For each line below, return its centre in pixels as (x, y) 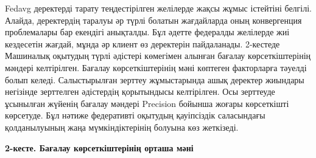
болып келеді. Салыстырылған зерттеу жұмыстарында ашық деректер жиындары (155, 79)
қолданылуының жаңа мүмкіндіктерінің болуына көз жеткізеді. (122, 127)
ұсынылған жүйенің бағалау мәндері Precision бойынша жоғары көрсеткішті (147, 103)
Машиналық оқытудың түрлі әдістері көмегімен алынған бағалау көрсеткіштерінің (158, 56)
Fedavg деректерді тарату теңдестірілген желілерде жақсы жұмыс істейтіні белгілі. (159, 8)
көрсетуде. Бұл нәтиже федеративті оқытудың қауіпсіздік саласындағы (135, 115)
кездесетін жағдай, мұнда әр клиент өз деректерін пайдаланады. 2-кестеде (142, 43)
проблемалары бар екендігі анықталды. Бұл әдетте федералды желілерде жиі (147, 32)
